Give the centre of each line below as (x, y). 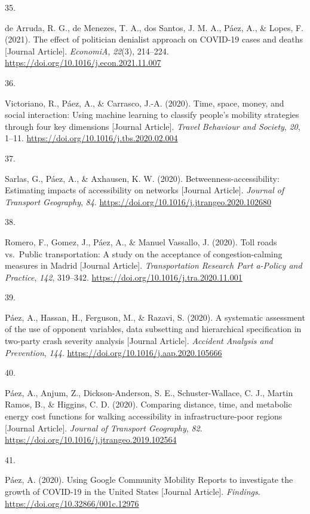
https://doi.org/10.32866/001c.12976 (72, 503)
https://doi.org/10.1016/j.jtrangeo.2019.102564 (91, 440)
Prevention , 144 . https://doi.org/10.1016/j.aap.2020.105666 (113, 352)
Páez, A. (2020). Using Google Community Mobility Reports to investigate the (149, 480)
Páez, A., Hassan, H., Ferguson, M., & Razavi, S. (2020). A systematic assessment (155, 317)
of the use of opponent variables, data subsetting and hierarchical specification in (153, 329)
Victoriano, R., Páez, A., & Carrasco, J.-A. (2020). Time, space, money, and (145, 103)
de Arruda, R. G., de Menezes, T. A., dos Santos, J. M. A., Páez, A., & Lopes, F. (154, 27)
